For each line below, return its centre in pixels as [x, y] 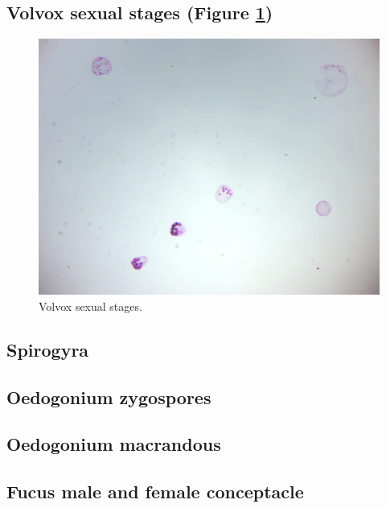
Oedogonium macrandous [114, 444]
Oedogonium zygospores [109, 396]
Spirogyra [48, 349]
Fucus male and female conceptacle [155, 491]
